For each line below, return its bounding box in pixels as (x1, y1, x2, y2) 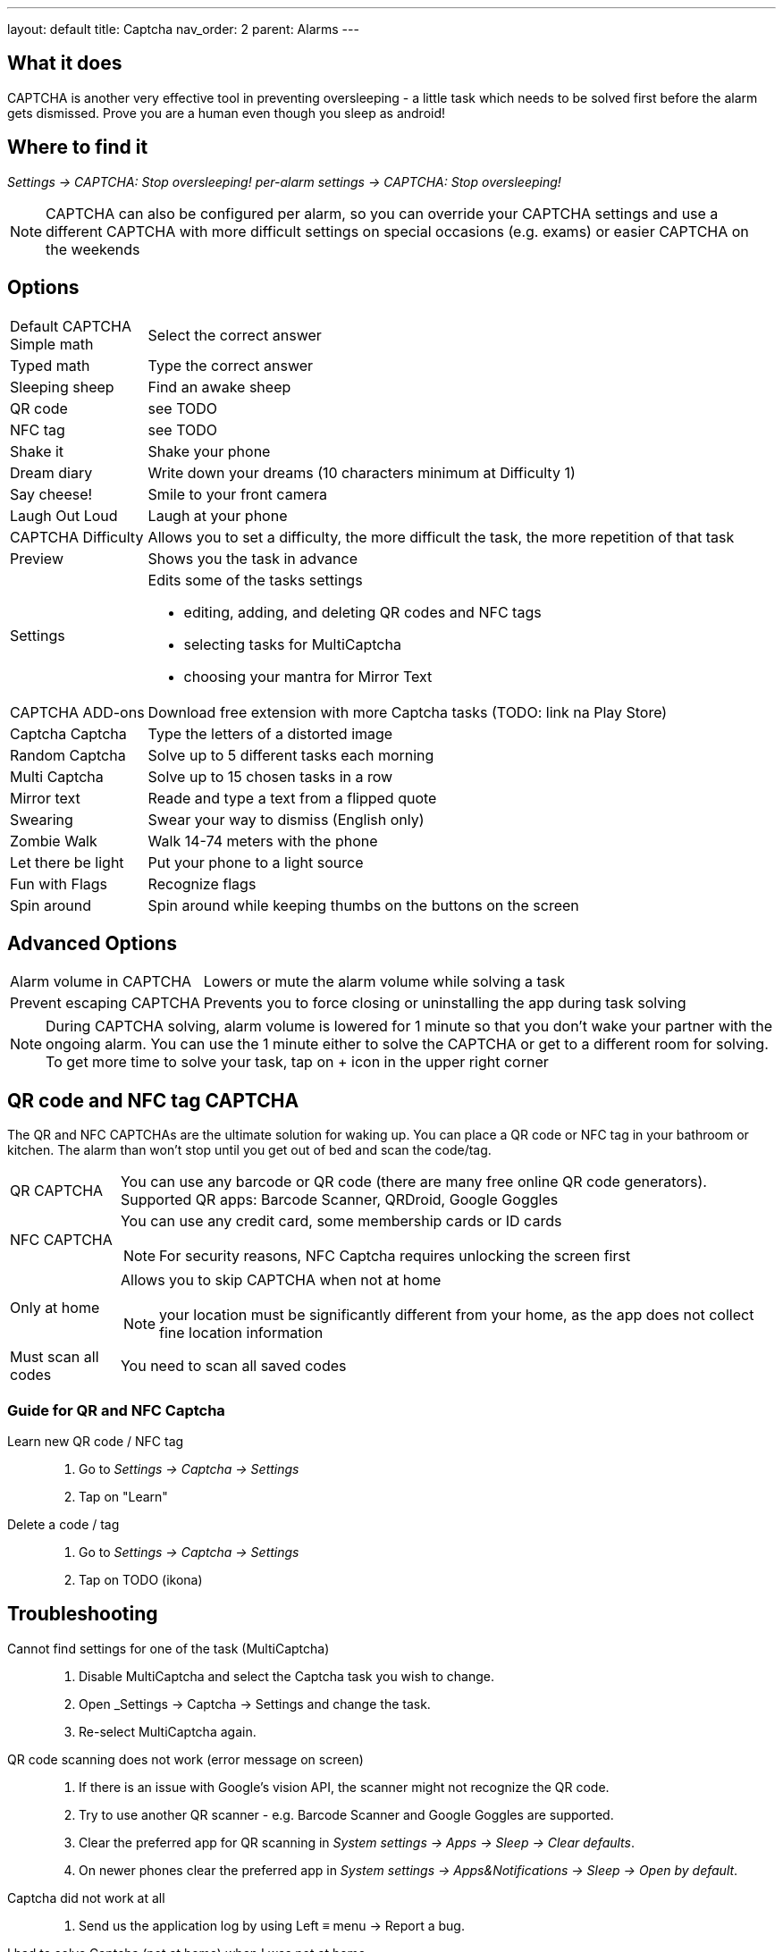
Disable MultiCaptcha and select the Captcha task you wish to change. (79, 1668, 495, 1684)
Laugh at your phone (147, 506, 288, 525)
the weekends (46, 240, 140, 258)
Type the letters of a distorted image (147, 724, 393, 743)
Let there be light (10, 853, 124, 871)
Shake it (10, 442, 64, 460)
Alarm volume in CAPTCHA (10, 972, 192, 991)
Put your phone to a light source (147, 853, 364, 871)
